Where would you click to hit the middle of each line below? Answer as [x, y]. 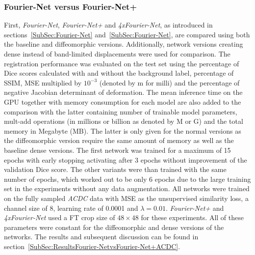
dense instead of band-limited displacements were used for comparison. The [117, 54]
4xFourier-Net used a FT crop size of [60, 217]
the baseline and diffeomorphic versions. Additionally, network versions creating [124, 44]
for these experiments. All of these [192, 217]
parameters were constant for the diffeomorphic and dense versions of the [114, 227]
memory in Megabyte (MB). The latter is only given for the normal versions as [123, 130]
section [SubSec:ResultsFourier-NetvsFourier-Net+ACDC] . [92, 246]
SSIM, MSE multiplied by [43, 82]
